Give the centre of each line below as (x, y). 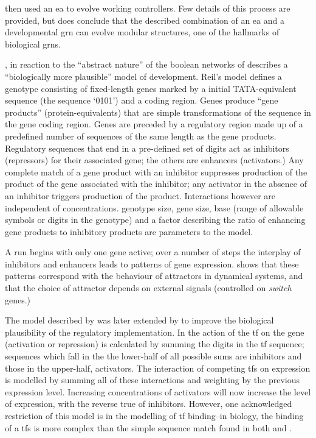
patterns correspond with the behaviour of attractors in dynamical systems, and (154, 276)
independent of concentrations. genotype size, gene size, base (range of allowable (154, 207)
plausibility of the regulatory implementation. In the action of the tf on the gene (155, 332)
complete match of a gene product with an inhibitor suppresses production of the (156, 171)
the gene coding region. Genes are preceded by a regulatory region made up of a (154, 124)
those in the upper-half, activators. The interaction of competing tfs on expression (158, 368)
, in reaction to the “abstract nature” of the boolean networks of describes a (146, 64)
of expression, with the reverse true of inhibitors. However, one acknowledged (149, 404)
